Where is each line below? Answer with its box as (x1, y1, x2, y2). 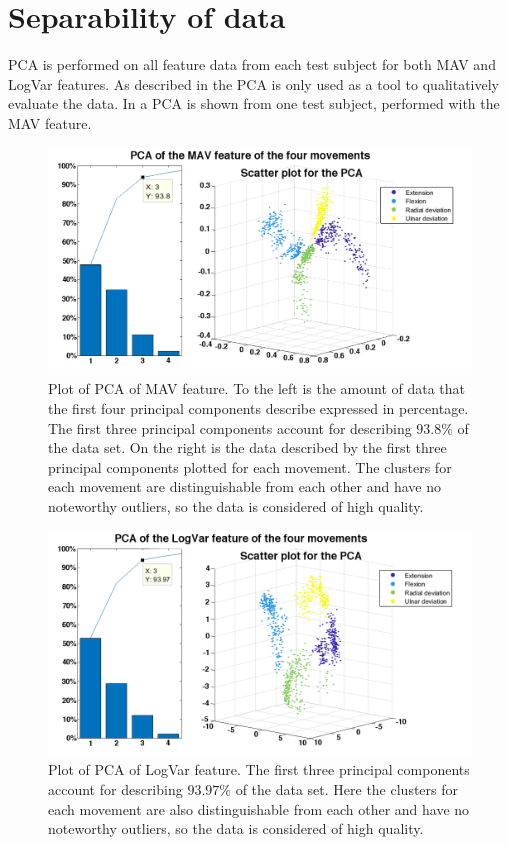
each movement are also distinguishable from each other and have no (48, 798, 470, 819)
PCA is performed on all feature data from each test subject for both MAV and (8, 54, 496, 75)
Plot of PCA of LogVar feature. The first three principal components (48, 759, 470, 780)
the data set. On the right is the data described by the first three (48, 437, 447, 458)
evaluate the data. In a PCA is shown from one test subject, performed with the (8, 93, 500, 114)
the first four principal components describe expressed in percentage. (48, 398, 469, 418)
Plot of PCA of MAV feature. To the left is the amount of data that (48, 378, 466, 399)
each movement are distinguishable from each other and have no (48, 476, 442, 497)
